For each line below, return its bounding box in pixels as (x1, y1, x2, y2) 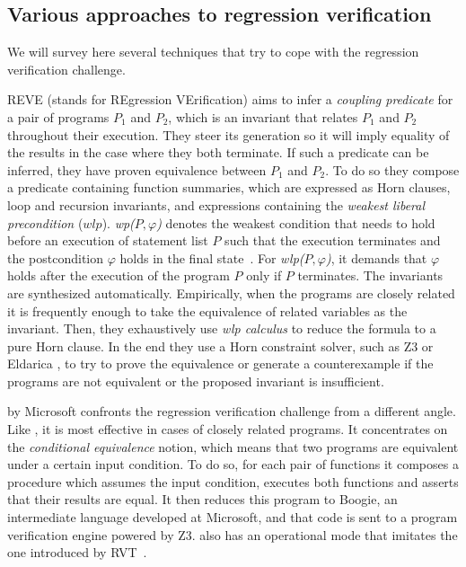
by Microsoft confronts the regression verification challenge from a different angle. (7, 402, 456, 421)
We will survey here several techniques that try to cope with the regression (7, 42, 419, 61)
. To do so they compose (325, 160, 460, 179)
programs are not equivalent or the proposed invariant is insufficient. (7, 371, 384, 390)
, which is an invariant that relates (168, 107, 358, 126)
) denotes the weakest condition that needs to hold (156, 213, 435, 232)
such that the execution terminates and (224, 231, 441, 250)
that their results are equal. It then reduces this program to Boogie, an (7, 490, 398, 509)
